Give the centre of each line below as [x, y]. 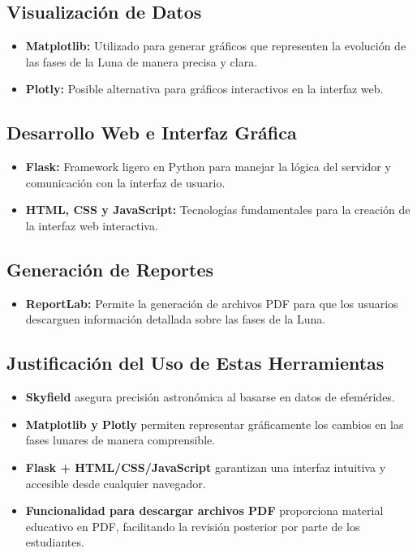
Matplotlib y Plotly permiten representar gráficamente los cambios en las [215, 424]
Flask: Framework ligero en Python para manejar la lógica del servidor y [208, 167]
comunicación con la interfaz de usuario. [125, 182]
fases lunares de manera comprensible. [120, 440]
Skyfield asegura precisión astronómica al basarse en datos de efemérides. [210, 397]
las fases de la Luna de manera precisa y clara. [142, 61]
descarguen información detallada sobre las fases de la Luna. [176, 319]
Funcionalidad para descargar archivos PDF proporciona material [204, 510]
